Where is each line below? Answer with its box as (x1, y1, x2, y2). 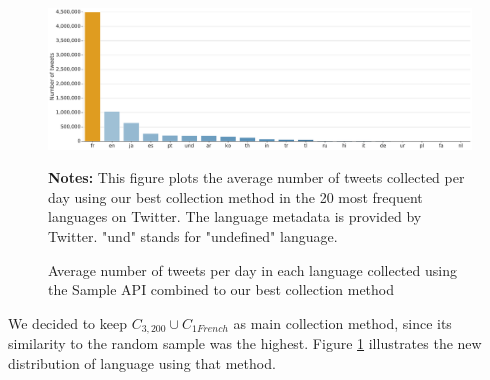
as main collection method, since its (233, 312, 452, 333)
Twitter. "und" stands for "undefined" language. (48, 225, 338, 246)
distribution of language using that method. (8, 352, 276, 373)
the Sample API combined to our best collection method (48, 279, 395, 300)
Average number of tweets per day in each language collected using (48, 259, 457, 280)
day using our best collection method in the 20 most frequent (48, 186, 423, 207)
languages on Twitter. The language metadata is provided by (48, 206, 422, 227)
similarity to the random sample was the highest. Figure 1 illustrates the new (8, 333, 482, 354)
